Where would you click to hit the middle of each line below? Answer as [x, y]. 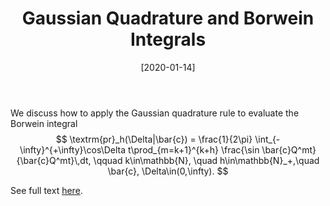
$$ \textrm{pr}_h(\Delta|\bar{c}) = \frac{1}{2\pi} [154, 139]
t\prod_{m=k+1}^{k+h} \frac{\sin [194, 149]
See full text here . [46, 190]
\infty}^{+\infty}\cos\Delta [73, 149]
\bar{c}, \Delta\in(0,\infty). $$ [168, 171]
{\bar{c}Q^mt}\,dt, [54, 160]
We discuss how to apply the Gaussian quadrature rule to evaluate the [155, 113]
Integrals [168, 39]
